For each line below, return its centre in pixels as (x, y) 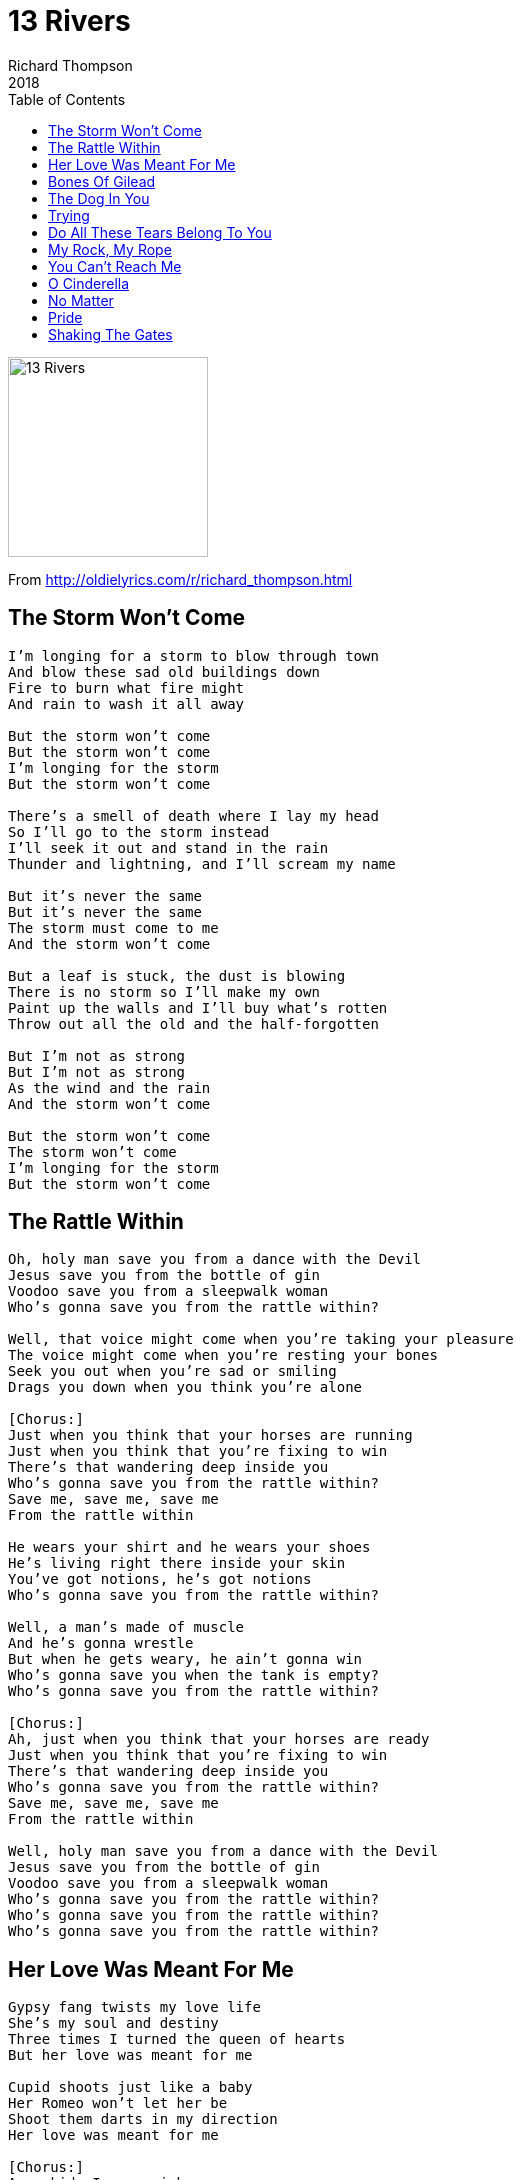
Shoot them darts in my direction (143, 2119)
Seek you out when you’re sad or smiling (172, 1371)
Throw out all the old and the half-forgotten (193, 1023)
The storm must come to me (113, 927)
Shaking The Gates (110, 334)
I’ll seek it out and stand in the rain (168, 847)
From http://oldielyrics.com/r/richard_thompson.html (180, 579)
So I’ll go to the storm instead (139, 831)
